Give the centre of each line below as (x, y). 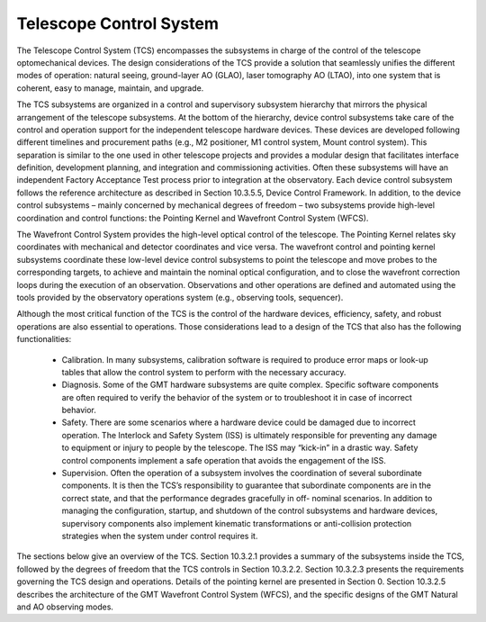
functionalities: (44, 339)
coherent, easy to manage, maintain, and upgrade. (110, 88)
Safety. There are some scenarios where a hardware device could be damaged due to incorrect (238, 422)
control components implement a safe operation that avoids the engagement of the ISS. (224, 460)
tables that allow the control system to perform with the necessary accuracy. (204, 372)
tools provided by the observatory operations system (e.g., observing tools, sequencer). (180, 297)
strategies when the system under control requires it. (160, 536)
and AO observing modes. (65, 607)
